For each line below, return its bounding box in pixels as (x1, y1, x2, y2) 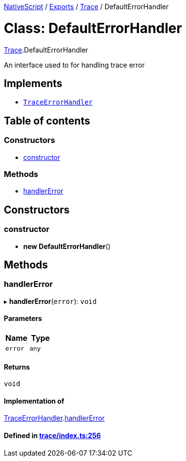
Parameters (4, 314, 42, 323)
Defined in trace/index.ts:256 (4, 431, 101, 440)
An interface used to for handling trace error (4, 60, 145, 69)
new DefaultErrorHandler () (23, 242, 111, 250)
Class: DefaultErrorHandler (4, 19, 182, 36)
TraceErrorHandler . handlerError (4, 414, 105, 423)
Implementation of (4, 396, 64, 405)
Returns (4, 362, 30, 371)
